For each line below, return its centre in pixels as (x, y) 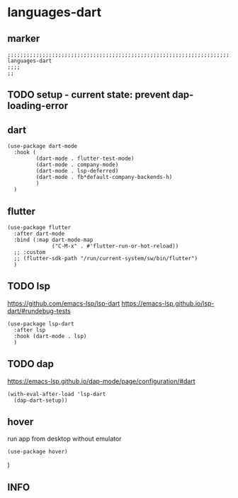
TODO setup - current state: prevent (89, 95)
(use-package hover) (38, 452)
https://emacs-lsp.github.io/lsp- (168, 303)
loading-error (38, 106)
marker (24, 39)
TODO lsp (29, 286)
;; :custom (30, 253)
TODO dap (31, 364)
